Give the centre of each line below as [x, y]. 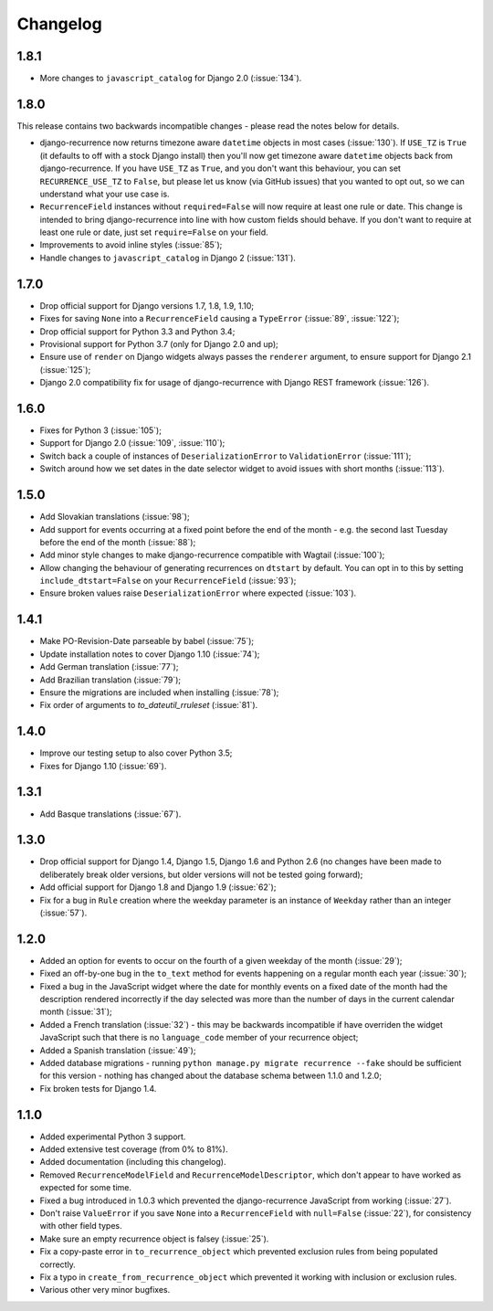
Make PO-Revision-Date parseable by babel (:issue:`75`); [147, 641]
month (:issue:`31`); [76, 1012]
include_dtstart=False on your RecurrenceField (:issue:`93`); [168, 581]
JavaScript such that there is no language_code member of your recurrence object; [199, 1038]
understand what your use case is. [105, 194]
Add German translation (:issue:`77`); [109, 667]
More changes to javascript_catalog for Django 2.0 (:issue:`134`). [171, 79]
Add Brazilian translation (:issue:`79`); [110, 680]
